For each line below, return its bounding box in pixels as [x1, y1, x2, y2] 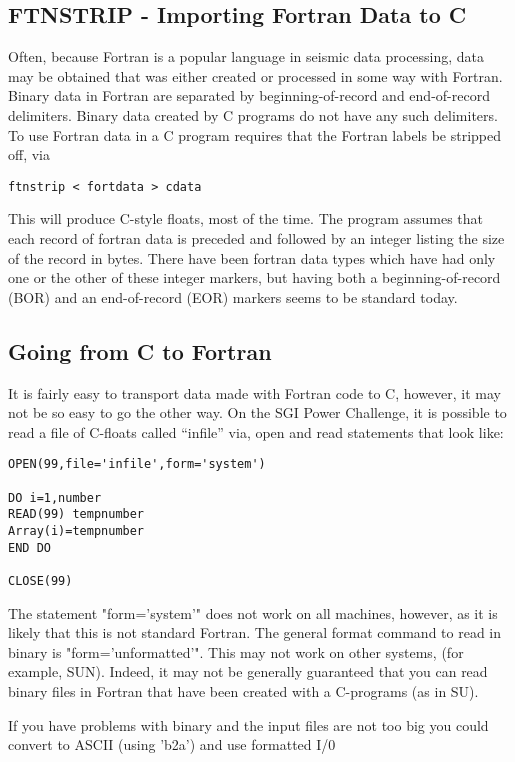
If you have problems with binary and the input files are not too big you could [8, 714, 489, 735]
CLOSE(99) [8, 573, 73, 588]
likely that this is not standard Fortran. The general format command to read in [8, 622, 502, 643]
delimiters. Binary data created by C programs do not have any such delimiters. [8, 104, 498, 125]
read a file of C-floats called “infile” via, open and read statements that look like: [8, 421, 504, 442]
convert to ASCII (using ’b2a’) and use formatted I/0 [8, 734, 336, 755]
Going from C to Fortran [8, 335, 272, 366]
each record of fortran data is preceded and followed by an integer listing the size [8, 228, 505, 249]
